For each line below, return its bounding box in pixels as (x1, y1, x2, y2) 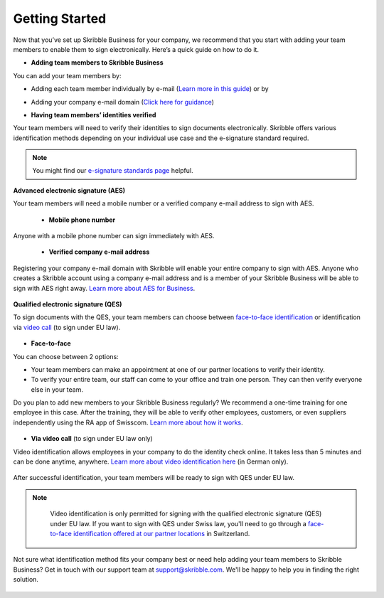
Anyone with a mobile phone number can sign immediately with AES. (13, 232, 215, 240)
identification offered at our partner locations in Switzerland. (73, 530, 250, 538)
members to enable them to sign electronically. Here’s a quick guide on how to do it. (13, 45, 260, 53)
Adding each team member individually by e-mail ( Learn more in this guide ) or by (31, 85, 270, 93)
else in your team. (31, 385, 84, 394)
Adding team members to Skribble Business (31, 58, 164, 67)
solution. (13, 575, 39, 584)
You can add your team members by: (13, 71, 122, 80)
